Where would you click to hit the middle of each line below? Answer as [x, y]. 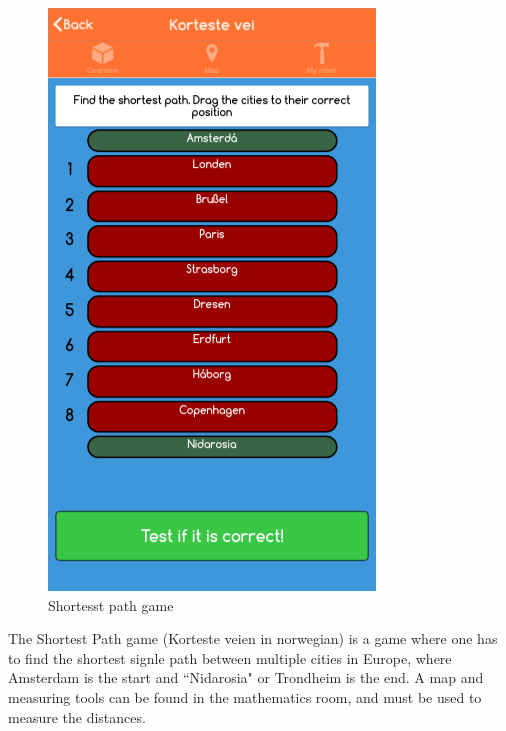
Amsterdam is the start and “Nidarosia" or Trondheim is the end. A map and [246, 677]
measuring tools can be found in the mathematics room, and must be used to [245, 696]
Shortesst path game [111, 604]
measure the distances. [77, 716]
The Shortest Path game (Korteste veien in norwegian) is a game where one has [253, 638]
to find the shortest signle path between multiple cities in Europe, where [230, 657]
